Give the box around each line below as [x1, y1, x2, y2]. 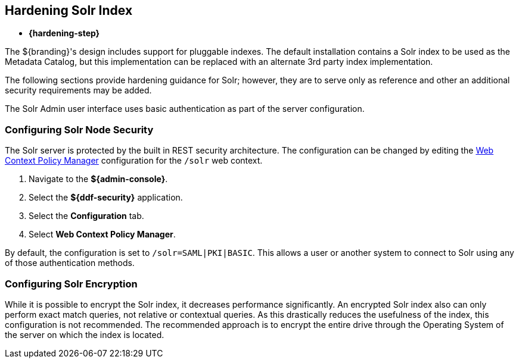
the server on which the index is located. [5, 329, 164, 340]
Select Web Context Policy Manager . [29, 229, 176, 240]
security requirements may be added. [5, 85, 152, 96]
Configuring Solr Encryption [5, 277, 138, 290]
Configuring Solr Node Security [5, 123, 154, 136]
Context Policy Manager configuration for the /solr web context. [5, 155, 263, 166]
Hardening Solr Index [5, 3, 133, 18]
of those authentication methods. [5, 258, 135, 268]
